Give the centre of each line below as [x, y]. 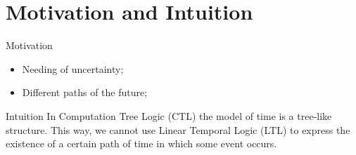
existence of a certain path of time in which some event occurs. [141, 143]
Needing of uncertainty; [73, 68]
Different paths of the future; [85, 92]
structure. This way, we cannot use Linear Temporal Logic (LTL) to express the [178, 129]
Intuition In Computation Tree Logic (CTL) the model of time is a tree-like [169, 115]
